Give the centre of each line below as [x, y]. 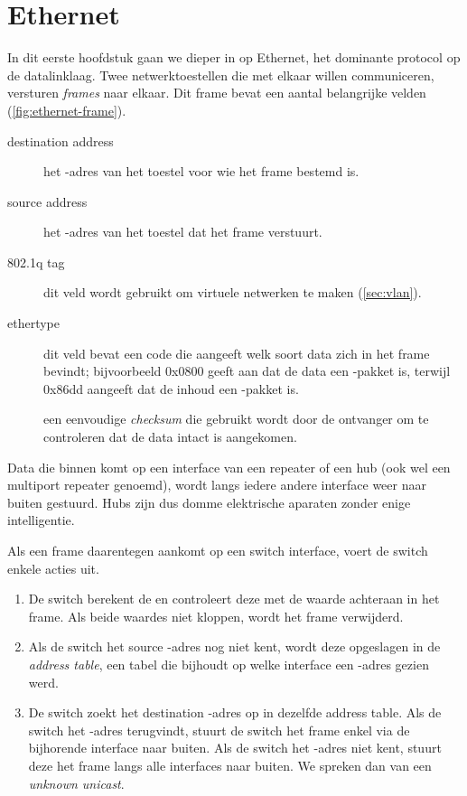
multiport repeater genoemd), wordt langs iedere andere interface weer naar [217, 485]
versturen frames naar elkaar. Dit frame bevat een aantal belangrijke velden [217, 93]
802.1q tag [36, 262]
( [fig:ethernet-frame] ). [67, 110]
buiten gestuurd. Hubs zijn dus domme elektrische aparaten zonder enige [209, 502]
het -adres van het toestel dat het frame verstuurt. [183, 232]
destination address [61, 140]
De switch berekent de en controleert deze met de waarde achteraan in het [234, 599]
